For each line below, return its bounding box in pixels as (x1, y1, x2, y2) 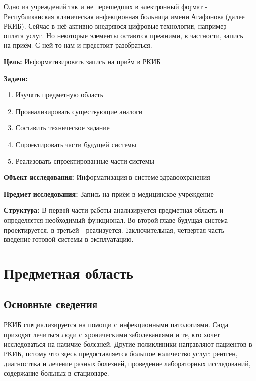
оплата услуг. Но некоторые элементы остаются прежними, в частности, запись (4, 30, 243, 40)
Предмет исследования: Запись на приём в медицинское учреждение (4, 188, 214, 199)
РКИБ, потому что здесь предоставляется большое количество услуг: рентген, (4, 349, 238, 359)
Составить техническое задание (15, 122, 110, 133)
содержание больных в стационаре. (4, 368, 109, 378)
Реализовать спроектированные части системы (15, 155, 154, 166)
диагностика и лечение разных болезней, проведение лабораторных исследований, (4, 358, 251, 368)
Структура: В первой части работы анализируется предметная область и (4, 205, 224, 215)
